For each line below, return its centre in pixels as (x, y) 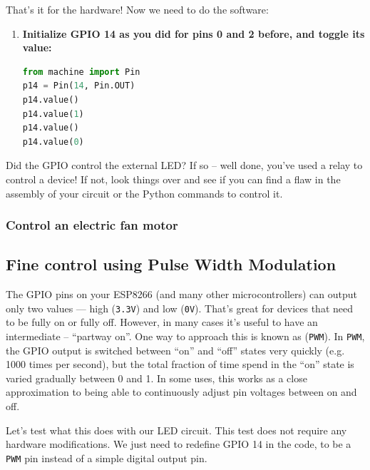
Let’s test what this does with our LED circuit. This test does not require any (176, 430)
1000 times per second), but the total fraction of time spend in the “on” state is (180, 364)
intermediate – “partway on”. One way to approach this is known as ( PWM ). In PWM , (185, 336)
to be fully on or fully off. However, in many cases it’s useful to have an (162, 322)
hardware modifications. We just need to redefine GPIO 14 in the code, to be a (179, 444)
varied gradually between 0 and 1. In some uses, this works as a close (156, 378)
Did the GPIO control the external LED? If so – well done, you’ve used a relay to (184, 165)
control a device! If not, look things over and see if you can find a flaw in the (173, 179)
